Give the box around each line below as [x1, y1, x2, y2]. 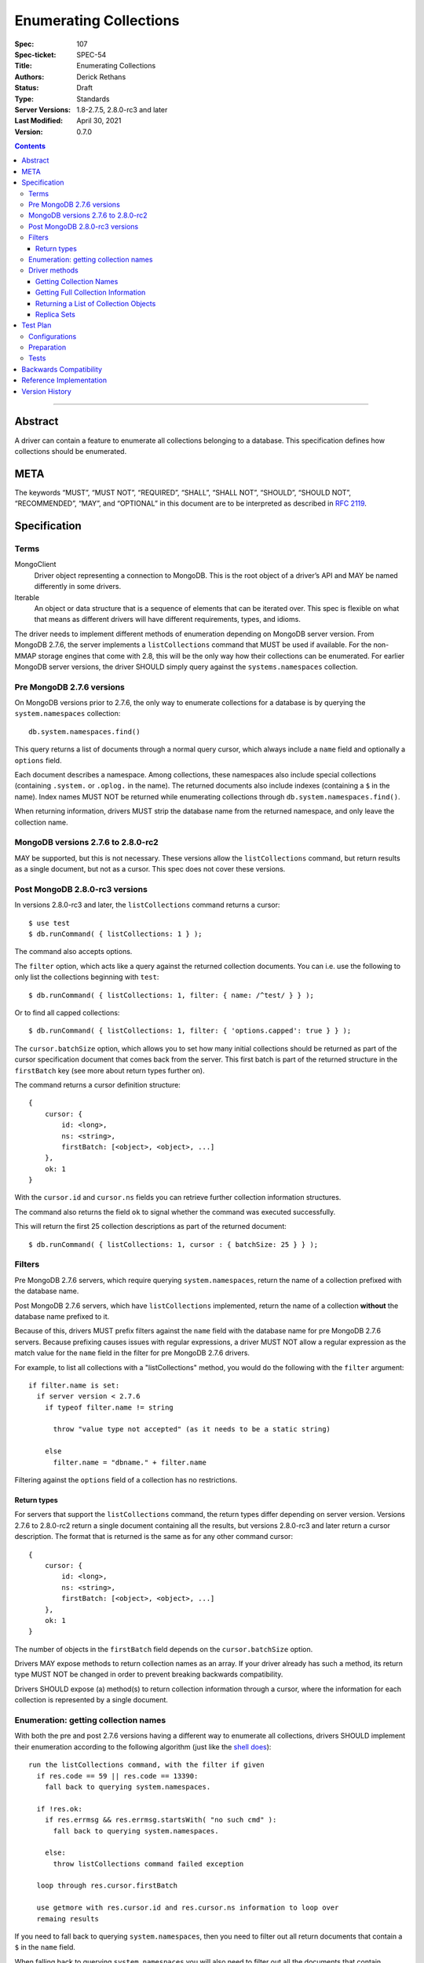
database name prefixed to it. [14, 1311, 110, 1321]
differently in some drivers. [34, 582, 122, 591]
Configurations [28, 331, 77, 341]
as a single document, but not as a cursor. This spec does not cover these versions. [14, 865, 286, 874]
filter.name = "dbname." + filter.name [53, 1457, 207, 1467]
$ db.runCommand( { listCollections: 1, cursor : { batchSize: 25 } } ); [28, 1240, 319, 1248]
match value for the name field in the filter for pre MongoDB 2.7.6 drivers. [14, 1348, 250, 1358]
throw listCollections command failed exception [53, 1859, 244, 1868]
